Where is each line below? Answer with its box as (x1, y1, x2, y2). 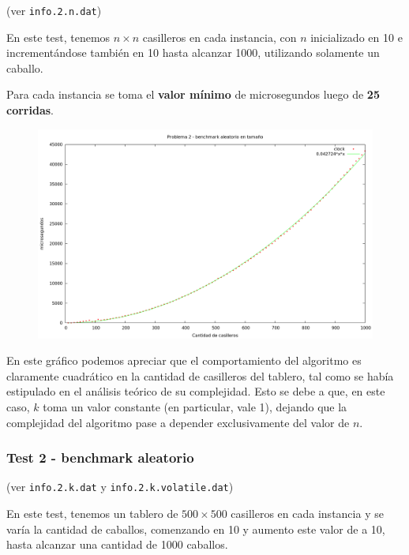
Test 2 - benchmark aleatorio (6, 448, 194, 467)
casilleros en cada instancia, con (142, 28, 297, 45)
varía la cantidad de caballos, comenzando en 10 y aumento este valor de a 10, (6, 520, 385, 537)
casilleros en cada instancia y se (231, 505, 384, 522)
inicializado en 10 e (310, 28, 403, 45)
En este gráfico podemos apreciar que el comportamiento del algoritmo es (6, 352, 362, 369)
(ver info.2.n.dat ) (6, 2, 102, 18)
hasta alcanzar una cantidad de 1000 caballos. (6, 536, 228, 553)
